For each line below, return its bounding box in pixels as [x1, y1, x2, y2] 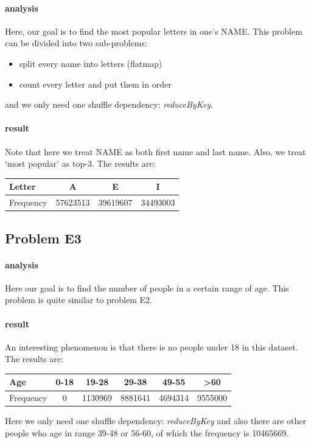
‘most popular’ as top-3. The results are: [5, 157, 156, 170]
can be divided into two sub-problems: [5, 37, 147, 49]
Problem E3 [5, 228, 82, 247]
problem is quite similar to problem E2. [5, 293, 152, 306]
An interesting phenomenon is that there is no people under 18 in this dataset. [5, 340, 298, 353]
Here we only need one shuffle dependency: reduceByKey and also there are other [5, 414, 306, 427]
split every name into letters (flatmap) [19, 57, 162, 69]
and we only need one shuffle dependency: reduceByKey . [5, 98, 213, 111]
